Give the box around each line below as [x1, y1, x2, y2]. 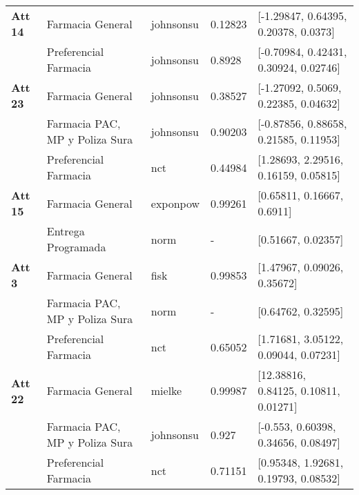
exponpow [151, 195, 200, 211]
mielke [151, 382, 182, 398]
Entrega [46, 223, 85, 239]
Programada [46, 239, 106, 255]
